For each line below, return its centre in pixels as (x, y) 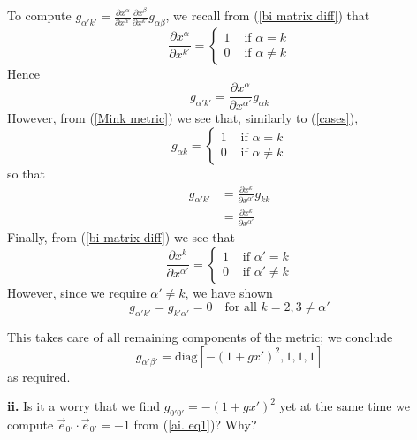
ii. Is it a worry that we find (83, 406)
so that (26, 173)
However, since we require (77, 292)
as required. (39, 376)
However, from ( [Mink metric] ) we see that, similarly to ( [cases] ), (183, 118)
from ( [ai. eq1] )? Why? (195, 425)
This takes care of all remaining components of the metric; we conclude (200, 337)
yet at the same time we (345, 406)
